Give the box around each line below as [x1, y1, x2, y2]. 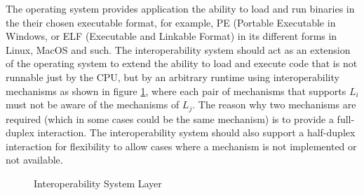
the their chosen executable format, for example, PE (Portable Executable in [6, 15, 336, 29]
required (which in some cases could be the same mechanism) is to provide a [6, 111, 334, 126]
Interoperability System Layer [34, 175, 162, 190]
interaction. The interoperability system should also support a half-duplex [37, 125, 356, 140]
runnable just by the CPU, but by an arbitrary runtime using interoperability [6, 69, 339, 84]
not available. [6, 152, 63, 167]
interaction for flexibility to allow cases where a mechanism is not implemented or [6, 138, 357, 153]
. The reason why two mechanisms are [192, 97, 356, 112]
